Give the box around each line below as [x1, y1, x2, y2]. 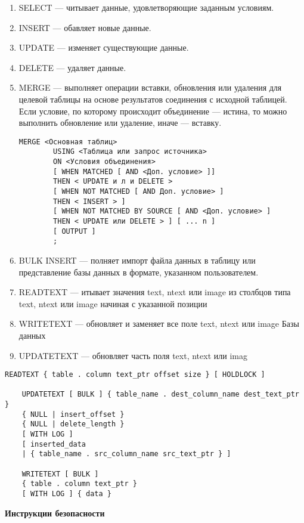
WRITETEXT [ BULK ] [21, 469, 99, 478]
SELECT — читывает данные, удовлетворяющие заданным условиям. [18, 1, 274, 13]
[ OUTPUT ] [53, 227, 96, 236]
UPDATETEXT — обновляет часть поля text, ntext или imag [18, 349, 247, 361]
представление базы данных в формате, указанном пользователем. [18, 265, 259, 278]
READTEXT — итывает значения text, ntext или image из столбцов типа [18, 286, 291, 298]
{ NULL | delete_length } [21, 420, 125, 429]
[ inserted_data [21, 440, 86, 448]
